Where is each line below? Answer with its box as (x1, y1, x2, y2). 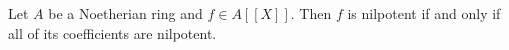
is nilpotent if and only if (347, 3, 501, 23)
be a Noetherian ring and (48, 3, 203, 23)
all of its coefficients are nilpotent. (8, 22, 217, 43)
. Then (290, 3, 332, 23)
